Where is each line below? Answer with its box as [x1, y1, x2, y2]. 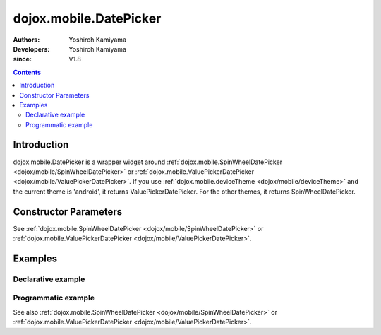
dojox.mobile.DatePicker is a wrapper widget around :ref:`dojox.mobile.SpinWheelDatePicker [13, 158, 282, 166]
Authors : [13, 35, 40, 44]
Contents [13, 68, 42, 76]
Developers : [13, 45, 50, 53]
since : [13, 55, 32, 64]
